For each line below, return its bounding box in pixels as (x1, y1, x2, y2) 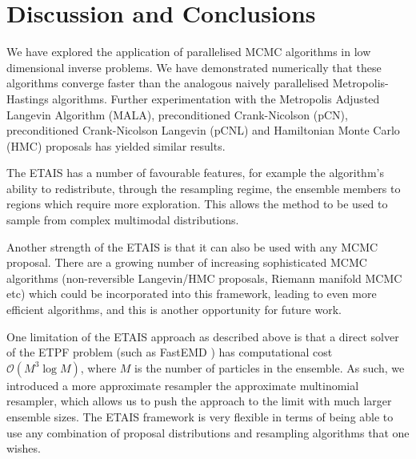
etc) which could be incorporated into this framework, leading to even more (6, 285, 377, 302)
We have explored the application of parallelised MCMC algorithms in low (6, 43, 371, 60)
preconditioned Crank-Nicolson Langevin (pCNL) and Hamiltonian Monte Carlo (6, 122, 400, 139)
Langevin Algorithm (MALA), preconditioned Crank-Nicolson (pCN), (6, 106, 348, 123)
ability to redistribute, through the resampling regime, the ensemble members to (6, 179, 401, 196)
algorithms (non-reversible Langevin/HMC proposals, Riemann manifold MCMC (6, 269, 402, 286)
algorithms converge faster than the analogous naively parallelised (6, 74, 329, 91)
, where (80, 359, 117, 376)
